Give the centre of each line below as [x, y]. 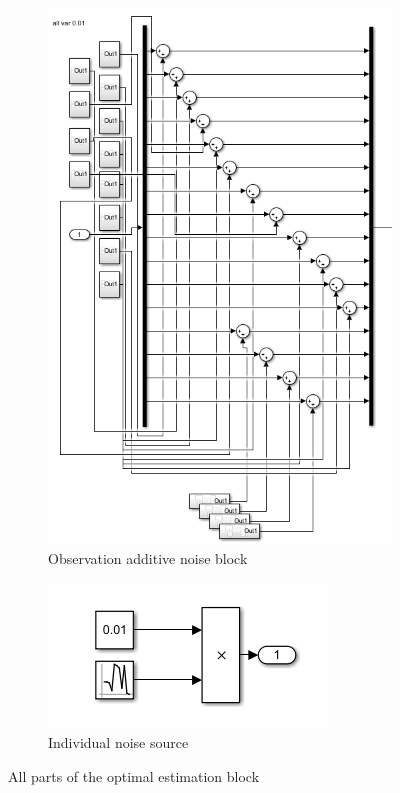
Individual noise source [118, 742]
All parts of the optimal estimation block [134, 776]
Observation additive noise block [148, 558]
